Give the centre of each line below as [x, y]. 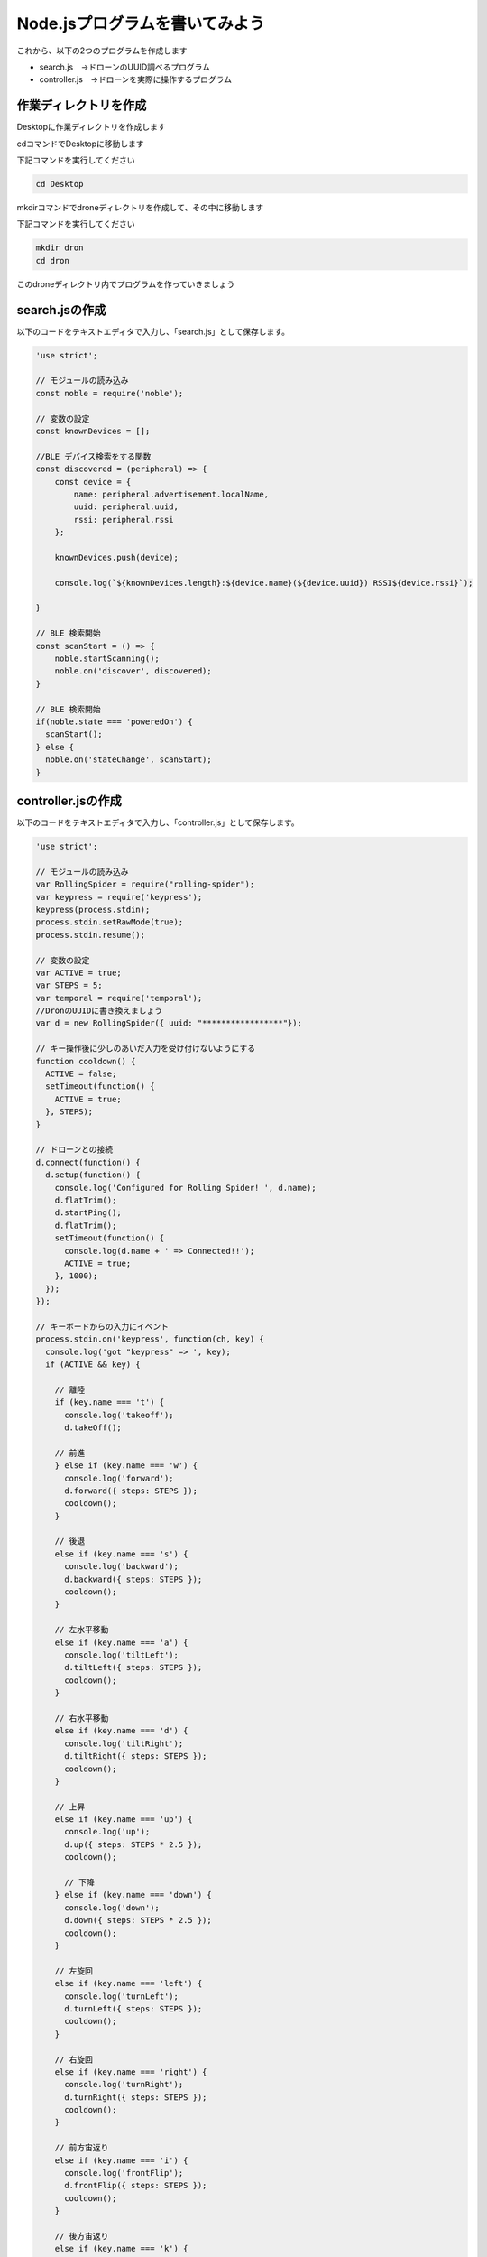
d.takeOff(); [93, 1427]
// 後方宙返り [82, 2236]
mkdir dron [60, 248]
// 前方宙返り [82, 2148]
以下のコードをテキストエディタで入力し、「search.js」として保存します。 [153, 331]
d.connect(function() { [88, 1162]
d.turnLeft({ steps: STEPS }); [133, 2008]
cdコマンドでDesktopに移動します [80, 144]
